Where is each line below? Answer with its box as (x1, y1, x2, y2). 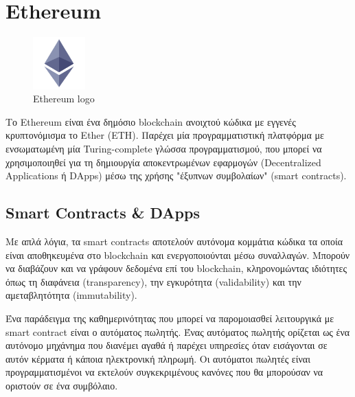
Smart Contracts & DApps (5, 202, 200, 223)
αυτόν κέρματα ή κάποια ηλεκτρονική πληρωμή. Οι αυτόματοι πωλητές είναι (5, 351, 310, 365)
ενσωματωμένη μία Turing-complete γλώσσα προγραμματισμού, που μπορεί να (5, 141, 322, 156)
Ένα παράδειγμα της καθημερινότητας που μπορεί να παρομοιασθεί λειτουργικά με (5, 311, 334, 326)
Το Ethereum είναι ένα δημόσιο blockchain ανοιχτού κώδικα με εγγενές (5, 114, 296, 128)
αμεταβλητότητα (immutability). (5, 288, 137, 302)
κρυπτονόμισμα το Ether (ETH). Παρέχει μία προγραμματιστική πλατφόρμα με (5, 128, 324, 142)
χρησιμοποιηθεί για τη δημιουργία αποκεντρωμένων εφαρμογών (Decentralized (5, 155, 321, 169)
